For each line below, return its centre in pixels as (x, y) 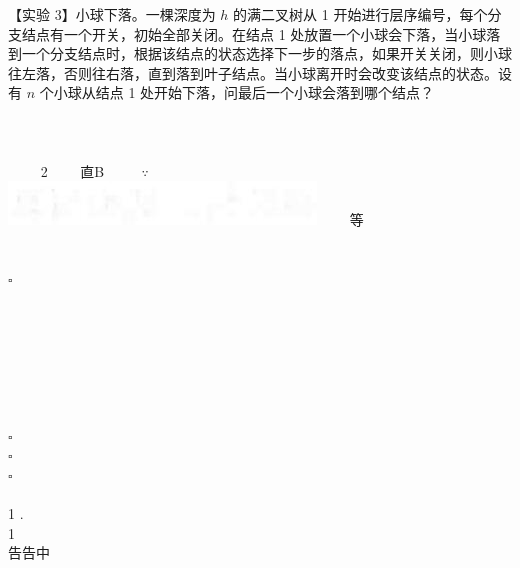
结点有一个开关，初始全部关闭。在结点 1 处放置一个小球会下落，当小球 (254, 33)
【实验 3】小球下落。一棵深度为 (112, 14)
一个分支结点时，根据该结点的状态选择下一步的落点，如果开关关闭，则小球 (266, 53)
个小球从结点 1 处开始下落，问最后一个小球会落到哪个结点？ (237, 92)
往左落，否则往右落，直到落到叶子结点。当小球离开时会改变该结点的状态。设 (260, 72)
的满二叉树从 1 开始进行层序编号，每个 (360, 14)
